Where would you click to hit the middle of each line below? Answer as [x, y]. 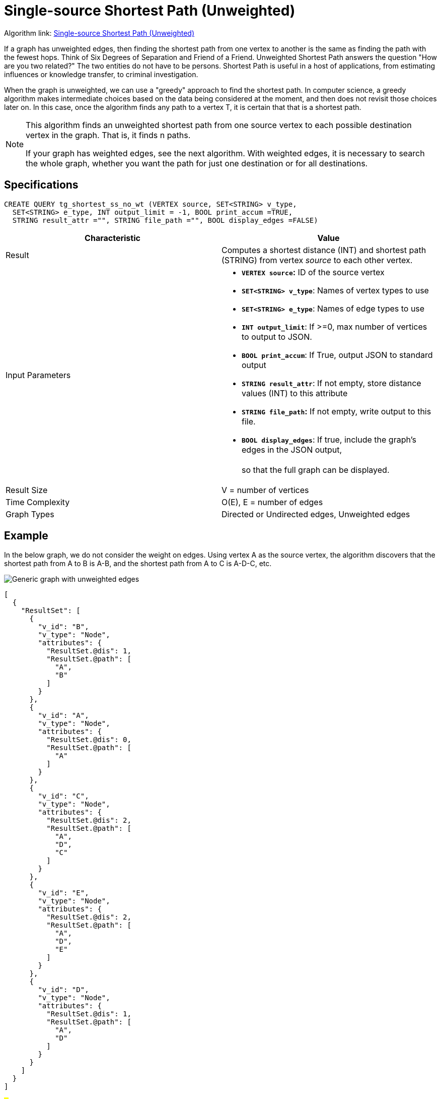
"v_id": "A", [63, 716]
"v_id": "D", [63, 990]
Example [26, 536]
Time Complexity [38, 502]
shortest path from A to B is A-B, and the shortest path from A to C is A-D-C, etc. [138, 564]
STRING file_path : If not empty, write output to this [337, 411]
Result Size [27, 490]
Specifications [41, 185]
